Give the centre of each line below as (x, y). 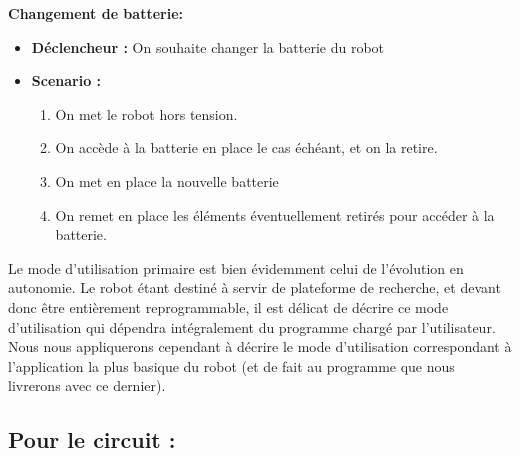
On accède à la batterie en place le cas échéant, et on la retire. (246, 147)
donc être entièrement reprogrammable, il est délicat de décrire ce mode (228, 306)
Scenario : (66, 80)
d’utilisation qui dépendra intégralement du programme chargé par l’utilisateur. (252, 326)
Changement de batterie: (95, 13)
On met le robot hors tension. (146, 113)
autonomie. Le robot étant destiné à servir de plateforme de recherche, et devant (254, 287)
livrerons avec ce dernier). (87, 385)
